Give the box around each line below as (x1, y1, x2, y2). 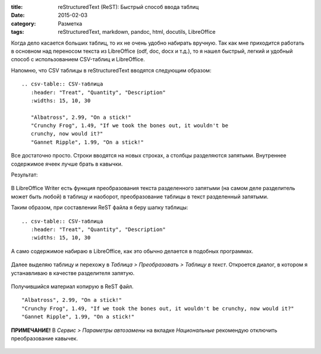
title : (11, 4, 23, 10)
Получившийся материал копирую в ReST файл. (11, 283, 134, 290)
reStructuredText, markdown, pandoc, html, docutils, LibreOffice (58, 29, 216, 36)
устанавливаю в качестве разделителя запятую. (11, 269, 135, 276)
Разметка (58, 20, 83, 27)
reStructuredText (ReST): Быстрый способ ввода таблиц (58, 4, 199, 10)
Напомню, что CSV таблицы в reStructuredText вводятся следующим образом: (11, 67, 212, 74)
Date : (11, 12, 25, 19)
